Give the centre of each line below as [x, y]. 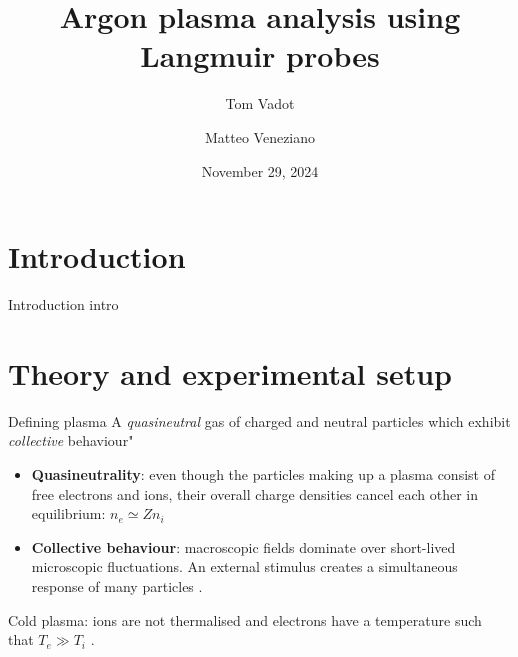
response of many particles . [117, 585]
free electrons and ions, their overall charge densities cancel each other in [254, 493]
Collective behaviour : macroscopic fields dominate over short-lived [243, 546]
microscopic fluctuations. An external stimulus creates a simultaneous [244, 566]
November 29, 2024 [260, 170]
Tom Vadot [260, 103]
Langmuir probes [260, 55]
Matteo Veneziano [260, 136]
